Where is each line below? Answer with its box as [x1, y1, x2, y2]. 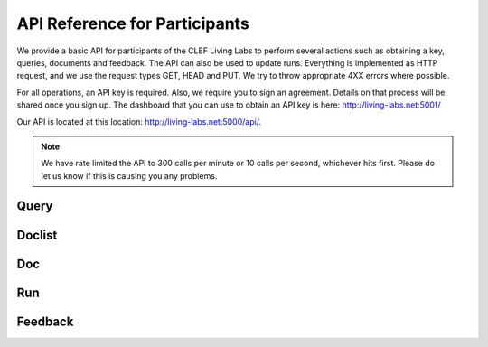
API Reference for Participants [16, 14, 250, 33]
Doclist [16, 227, 58, 243]
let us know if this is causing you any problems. [41, 170, 218, 181]
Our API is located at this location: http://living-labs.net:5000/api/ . [16, 116, 262, 127]
